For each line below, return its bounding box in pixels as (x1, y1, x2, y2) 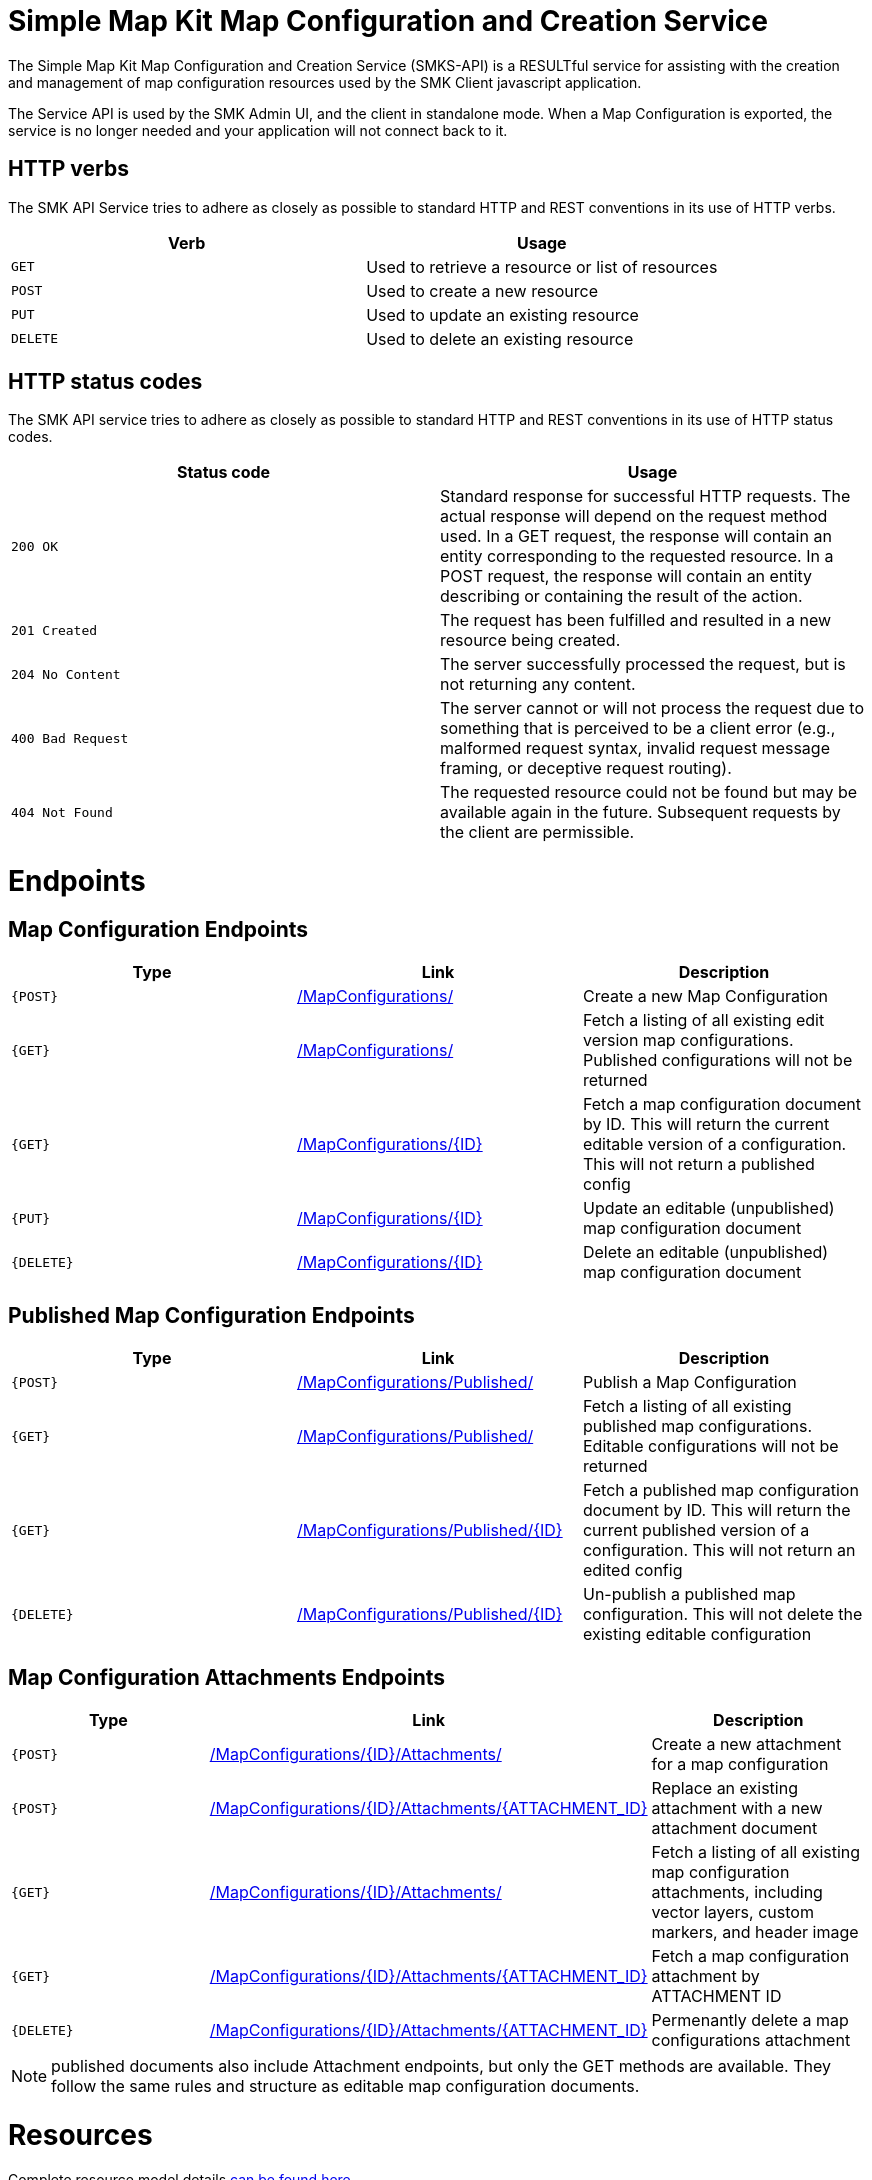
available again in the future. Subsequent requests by (440, 802, 841, 823)
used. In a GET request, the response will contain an (440, 526, 832, 547)
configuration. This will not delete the (582, 1604, 863, 1625)
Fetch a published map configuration (582, 1480, 859, 1501)
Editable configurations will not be (582, 1436, 839, 1457)
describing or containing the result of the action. (440, 586, 803, 607)
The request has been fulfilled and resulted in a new (440, 610, 832, 631)
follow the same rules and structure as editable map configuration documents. (51, 2076, 640, 2097)
